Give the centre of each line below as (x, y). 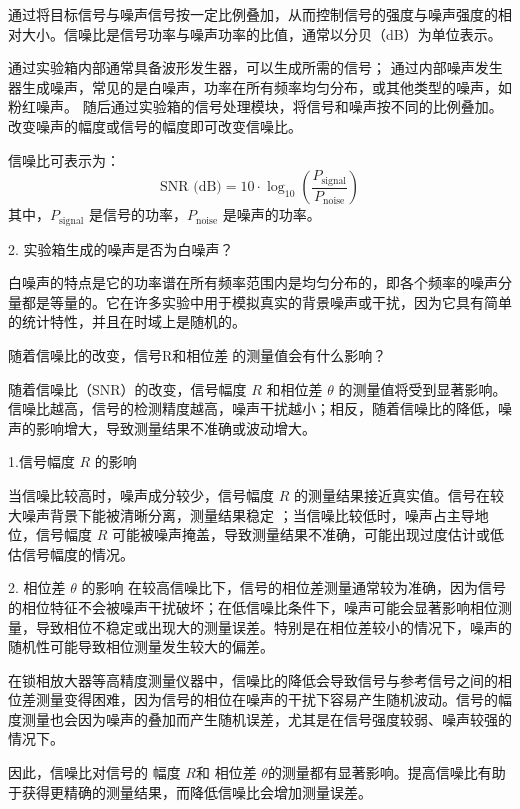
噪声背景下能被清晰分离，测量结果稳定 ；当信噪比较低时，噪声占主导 (248, 514)
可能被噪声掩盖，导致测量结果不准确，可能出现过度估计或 (300, 534)
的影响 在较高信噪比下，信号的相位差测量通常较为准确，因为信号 (294, 587)
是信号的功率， (138, 214)
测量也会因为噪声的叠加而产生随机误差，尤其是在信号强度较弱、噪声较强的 (266, 718)
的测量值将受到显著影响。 (422, 388)
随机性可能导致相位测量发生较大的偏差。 (141, 646)
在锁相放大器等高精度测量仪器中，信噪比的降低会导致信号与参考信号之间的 (253, 679)
